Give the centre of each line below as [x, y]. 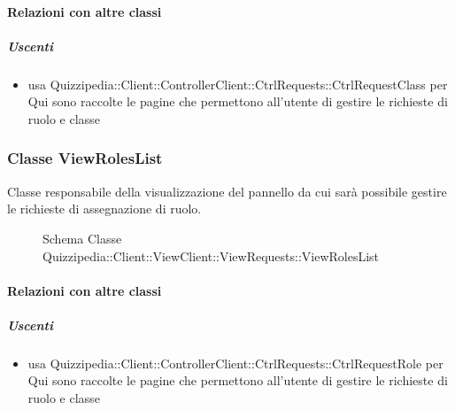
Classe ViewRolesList [85, 158]
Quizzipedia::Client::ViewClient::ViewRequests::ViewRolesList [211, 255]
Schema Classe [82, 238]
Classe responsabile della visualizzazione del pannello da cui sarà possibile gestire [227, 191]
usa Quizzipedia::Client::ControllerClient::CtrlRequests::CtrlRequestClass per [238, 84]
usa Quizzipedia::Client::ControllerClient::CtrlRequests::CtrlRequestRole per [235, 363]
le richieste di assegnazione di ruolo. [104, 209]
